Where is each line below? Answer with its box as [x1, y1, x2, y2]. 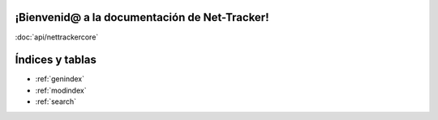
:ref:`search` [35, 97, 77, 106]
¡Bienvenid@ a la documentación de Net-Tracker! [15, 10, 269, 24]
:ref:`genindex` [35, 74, 85, 84]
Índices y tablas [15, 53, 97, 67]
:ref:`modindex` [35, 85, 87, 95]
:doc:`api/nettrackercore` [15, 32, 99, 42]
